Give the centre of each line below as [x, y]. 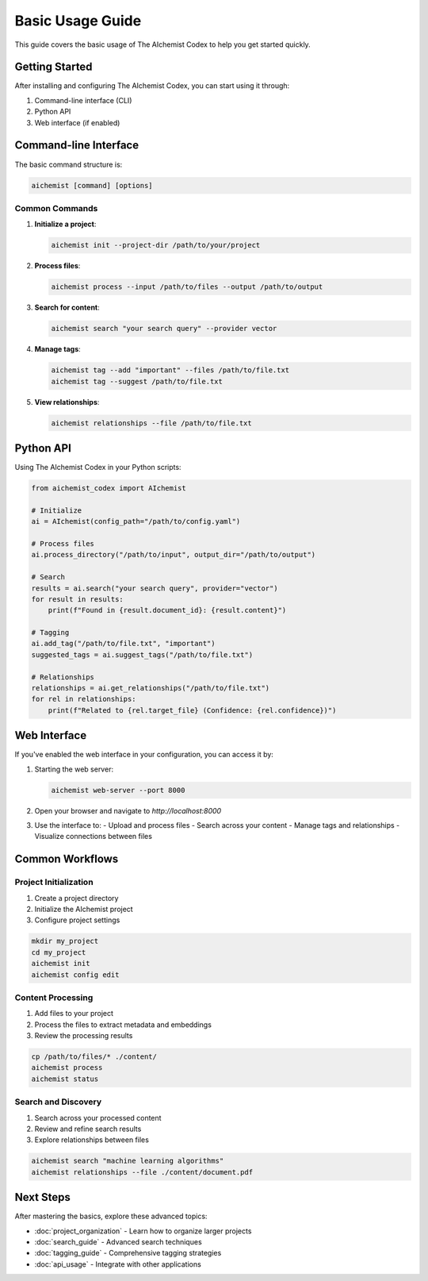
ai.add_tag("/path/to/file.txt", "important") [123, 644]
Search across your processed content [98, 1118]
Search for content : [67, 308]
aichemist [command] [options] [92, 185]
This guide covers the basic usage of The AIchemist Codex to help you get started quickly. [162, 44]
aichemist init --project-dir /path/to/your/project [156, 245]
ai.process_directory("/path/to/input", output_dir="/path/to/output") [174, 555]
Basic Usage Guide [78, 21]
